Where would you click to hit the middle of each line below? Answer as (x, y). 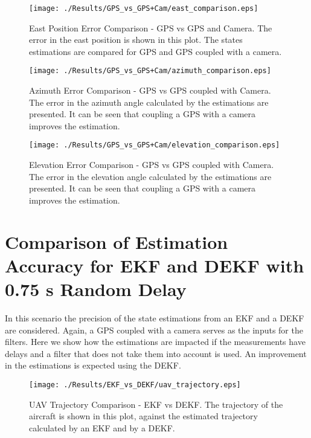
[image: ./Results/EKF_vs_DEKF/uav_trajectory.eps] (135, 385)
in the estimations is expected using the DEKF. (93, 365)
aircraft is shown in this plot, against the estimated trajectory (143, 416)
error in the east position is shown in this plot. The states (136, 40)
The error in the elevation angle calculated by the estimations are (150, 176)
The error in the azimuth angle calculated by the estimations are (149, 102)
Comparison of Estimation (117, 241)
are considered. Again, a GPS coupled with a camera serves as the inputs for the (154, 330)
